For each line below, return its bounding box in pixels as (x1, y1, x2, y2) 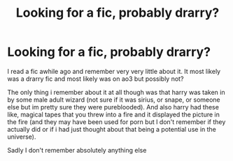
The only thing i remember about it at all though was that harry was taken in (7, 88, 225, 96)
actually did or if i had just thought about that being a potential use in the (7, 125, 217, 133)
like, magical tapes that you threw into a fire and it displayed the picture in (7, 110, 220, 118)
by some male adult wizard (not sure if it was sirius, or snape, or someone (7, 95, 220, 104)
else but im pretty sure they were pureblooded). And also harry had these (7, 102, 219, 111)
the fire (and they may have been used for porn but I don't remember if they (7, 117, 226, 126)
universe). (7, 132, 36, 141)
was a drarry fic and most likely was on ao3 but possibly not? (7, 75, 184, 83)
